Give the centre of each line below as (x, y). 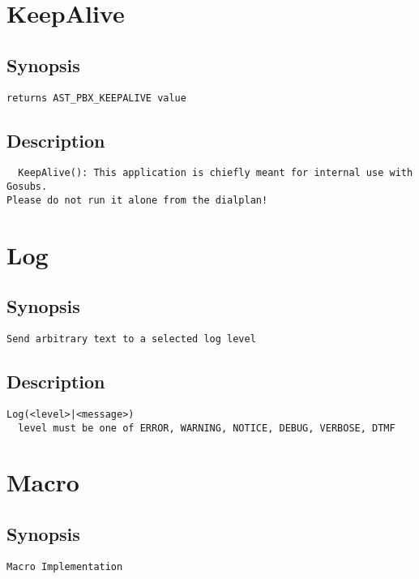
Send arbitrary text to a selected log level (131, 339)
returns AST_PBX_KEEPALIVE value (96, 98)
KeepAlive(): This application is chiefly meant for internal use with (216, 173)
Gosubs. (27, 187)
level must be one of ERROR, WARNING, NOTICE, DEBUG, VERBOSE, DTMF (207, 428)
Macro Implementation (65, 566)
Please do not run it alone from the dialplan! (137, 200)
